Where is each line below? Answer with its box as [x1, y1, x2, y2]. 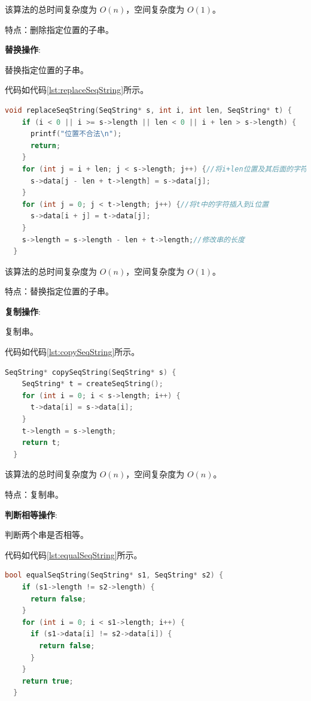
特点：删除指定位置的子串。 [5, 23, 114, 35]
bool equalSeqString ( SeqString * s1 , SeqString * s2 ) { [5, 571, 224, 580]
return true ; [22, 676, 74, 685]
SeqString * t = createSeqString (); [22, 380, 163, 389]
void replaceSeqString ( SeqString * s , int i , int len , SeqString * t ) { [5, 106, 292, 115]
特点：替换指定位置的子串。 [5, 285, 114, 297]
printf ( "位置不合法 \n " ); [30, 130, 122, 139]
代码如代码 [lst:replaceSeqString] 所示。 [5, 83, 149, 96]
